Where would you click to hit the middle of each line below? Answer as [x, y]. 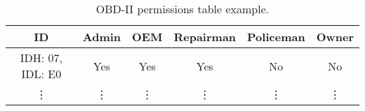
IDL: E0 [41, 74]
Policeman [276, 37]
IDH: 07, [41, 58]
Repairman [205, 37]
